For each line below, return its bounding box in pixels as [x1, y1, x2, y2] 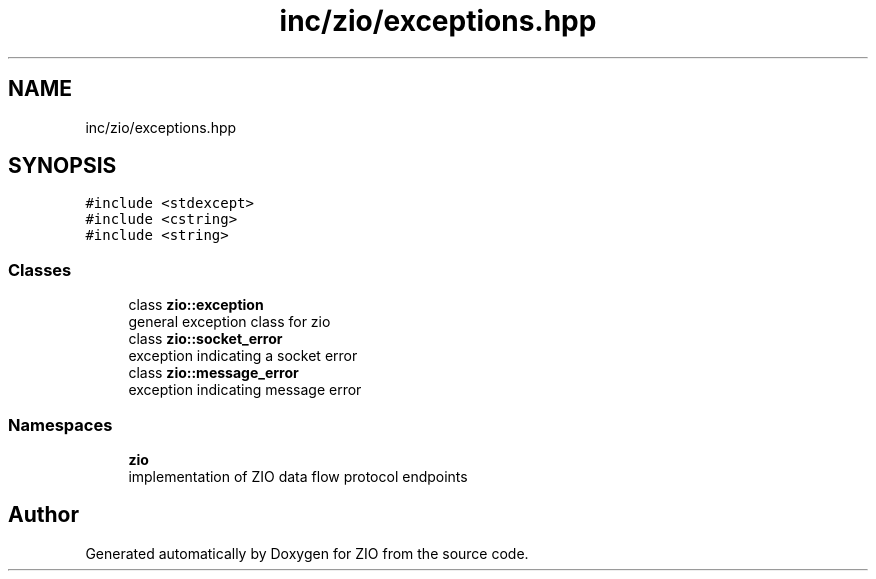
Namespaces [8, 414, 113, 435]
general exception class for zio [128, 313, 331, 331]
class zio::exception [128, 296, 264, 314]
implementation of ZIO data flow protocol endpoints [128, 467, 468, 485]
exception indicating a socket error [128, 347, 358, 365]
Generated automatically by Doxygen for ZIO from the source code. [85, 544, 529, 562]
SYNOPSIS [8, 153, 117, 179]
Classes [8, 259, 72, 280]
